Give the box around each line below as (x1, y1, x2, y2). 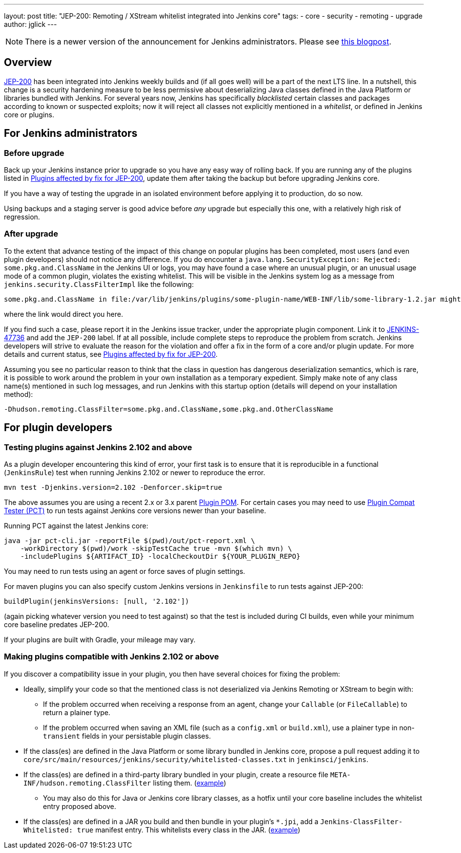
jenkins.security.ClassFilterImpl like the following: (4, 280, 194, 288)
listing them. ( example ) (153, 778, 227, 787)
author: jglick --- (4, 20, 57, 28)
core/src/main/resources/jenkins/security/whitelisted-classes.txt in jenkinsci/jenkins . (23, 755, 369, 764)
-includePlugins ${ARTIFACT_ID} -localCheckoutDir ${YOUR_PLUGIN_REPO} (20, 552, 300, 561)
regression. (4, 213, 40, 221)
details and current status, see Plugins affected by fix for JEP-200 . (4, 350, 218, 358)
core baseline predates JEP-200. (4, 620, 109, 629)
